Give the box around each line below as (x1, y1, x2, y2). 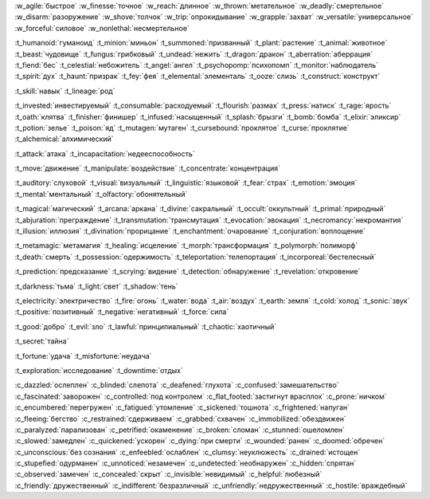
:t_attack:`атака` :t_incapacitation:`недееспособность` (14, 148, 195, 159)
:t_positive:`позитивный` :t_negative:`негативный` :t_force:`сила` (14, 307, 229, 316)
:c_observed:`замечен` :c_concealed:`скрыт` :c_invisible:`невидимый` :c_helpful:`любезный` (14, 470, 322, 479)
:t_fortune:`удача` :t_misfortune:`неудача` (14, 351, 152, 360)
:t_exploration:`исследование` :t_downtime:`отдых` (14, 365, 183, 375)
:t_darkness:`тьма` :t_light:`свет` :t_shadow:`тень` (14, 281, 178, 291)
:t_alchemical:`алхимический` (14, 134, 115, 143)
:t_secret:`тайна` (14, 336, 69, 346)
